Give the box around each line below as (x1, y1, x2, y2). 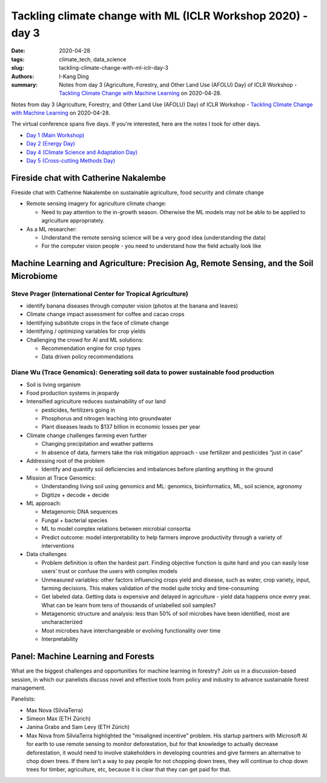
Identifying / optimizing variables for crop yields (26, 328, 146, 335)
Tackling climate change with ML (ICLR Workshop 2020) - (11, 9, 308, 22)
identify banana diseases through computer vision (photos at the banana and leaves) (26, 302, 239, 309)
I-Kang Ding (59, 73, 89, 80)
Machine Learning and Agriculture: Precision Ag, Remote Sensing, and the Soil (11, 258, 314, 269)
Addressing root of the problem (26, 457, 105, 465)
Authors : (11, 73, 35, 80)
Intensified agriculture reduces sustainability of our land (26, 398, 166, 405)
